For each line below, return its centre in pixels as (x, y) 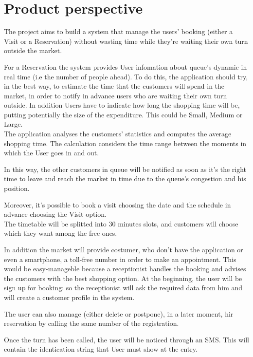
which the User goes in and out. (52, 153)
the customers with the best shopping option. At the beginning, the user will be (123, 278)
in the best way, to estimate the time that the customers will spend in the (114, 86)
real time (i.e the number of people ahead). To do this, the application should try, (126, 76)
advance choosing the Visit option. (55, 214)
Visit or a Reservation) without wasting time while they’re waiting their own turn (126, 41)
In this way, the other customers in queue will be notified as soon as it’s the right (125, 169)
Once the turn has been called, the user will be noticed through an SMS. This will (126, 339)
